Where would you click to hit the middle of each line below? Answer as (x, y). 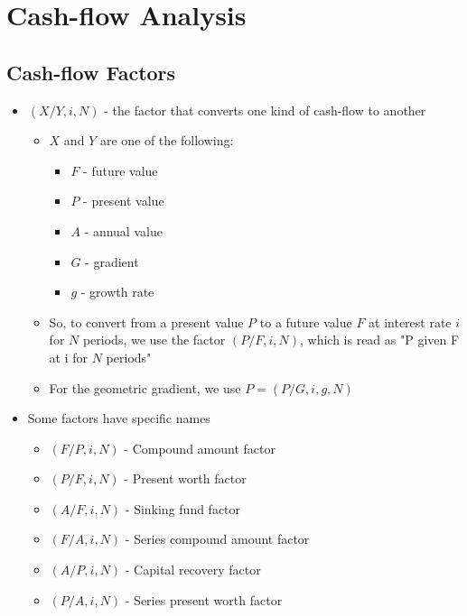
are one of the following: (167, 140)
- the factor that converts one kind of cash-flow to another (265, 110)
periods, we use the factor (154, 340)
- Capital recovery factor (193, 570)
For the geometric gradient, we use (145, 387)
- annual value (123, 230)
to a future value (306, 322)
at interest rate (410, 322)
